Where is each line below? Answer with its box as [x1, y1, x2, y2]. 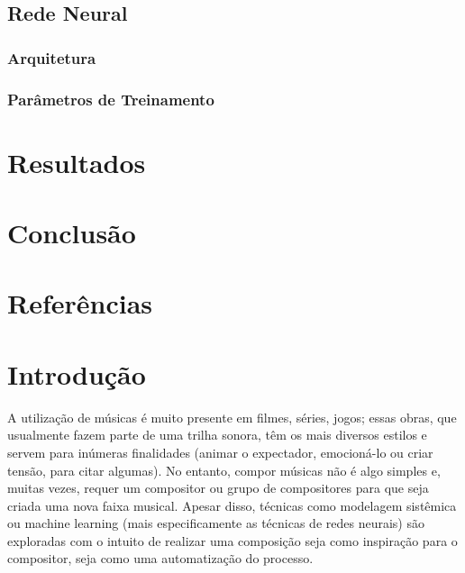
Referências [7, 285, 153, 322]
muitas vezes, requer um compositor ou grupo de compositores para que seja [7, 478, 429, 497]
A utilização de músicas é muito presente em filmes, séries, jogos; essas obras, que [7, 407, 457, 426]
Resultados [7, 143, 146, 180]
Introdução [7, 355, 146, 392]
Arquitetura [7, 46, 96, 68]
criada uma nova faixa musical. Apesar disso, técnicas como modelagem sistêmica [7, 496, 457, 514]
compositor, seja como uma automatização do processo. [7, 549, 314, 568]
